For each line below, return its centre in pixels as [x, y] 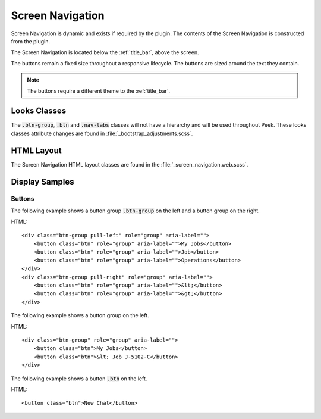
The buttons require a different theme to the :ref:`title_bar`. [99, 91]
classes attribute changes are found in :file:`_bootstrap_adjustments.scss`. [102, 133]
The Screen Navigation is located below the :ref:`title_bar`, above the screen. [105, 52]
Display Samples [43, 182]
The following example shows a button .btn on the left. [79, 379]
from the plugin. [31, 41]
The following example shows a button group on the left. [80, 315]
